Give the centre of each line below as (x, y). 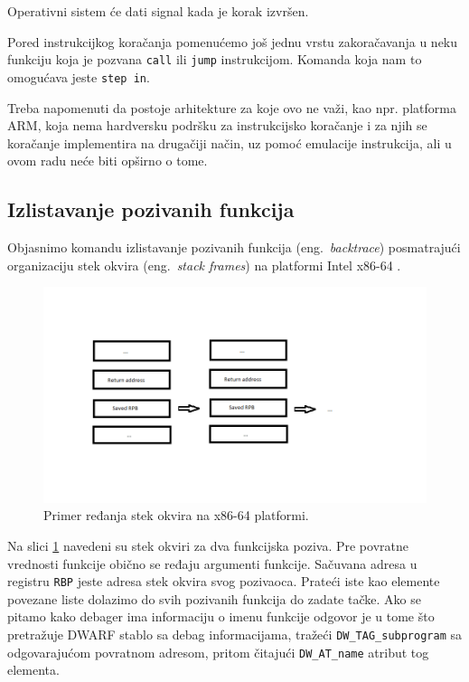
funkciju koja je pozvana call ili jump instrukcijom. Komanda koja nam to (215, 59)
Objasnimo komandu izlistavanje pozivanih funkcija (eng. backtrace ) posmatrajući (234, 247)
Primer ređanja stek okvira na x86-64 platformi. (176, 515)
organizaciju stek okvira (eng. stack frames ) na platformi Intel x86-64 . (204, 265)
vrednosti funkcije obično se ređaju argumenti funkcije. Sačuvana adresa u (212, 563)
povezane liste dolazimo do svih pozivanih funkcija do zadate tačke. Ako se (214, 598)
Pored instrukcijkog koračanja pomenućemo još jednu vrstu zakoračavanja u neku (233, 41)
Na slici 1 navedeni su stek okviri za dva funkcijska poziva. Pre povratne (208, 545)
